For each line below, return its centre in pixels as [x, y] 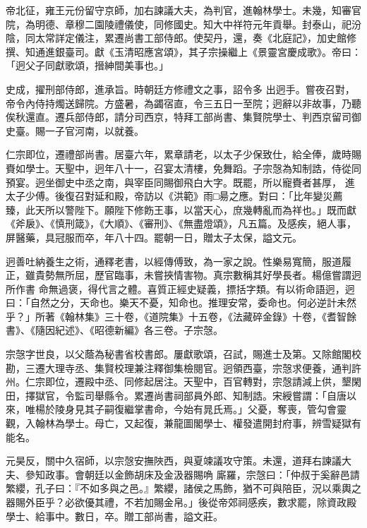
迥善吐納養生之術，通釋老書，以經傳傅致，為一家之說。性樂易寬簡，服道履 [179, 261]
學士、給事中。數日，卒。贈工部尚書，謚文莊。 [114, 516]
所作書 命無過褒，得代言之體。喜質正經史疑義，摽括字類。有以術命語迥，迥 [180, 288]
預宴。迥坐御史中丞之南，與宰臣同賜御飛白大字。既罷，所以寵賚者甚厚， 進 [180, 182]
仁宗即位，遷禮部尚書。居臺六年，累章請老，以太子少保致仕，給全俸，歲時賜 [183, 154]
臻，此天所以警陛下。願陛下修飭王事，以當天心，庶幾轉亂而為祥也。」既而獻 [181, 209]
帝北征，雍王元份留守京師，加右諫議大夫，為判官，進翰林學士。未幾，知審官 [183, 10]
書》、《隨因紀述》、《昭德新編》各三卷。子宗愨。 [114, 330]
